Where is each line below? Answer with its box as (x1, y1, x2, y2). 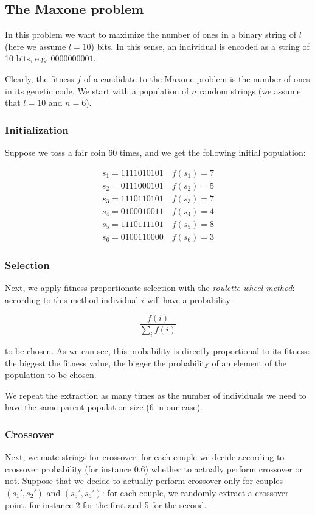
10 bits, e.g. (5, 52, 48, 65)
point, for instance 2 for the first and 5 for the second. (5, 498, 207, 511)
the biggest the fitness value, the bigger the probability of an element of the (5, 356, 287, 369)
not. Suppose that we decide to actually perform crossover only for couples (5, 474, 283, 487)
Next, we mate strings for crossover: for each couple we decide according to (5, 450, 285, 463)
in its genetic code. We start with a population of (5, 84, 189, 97)
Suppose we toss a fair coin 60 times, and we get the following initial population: (5, 145, 306, 158)
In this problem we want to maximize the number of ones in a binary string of (5, 28, 297, 41)
